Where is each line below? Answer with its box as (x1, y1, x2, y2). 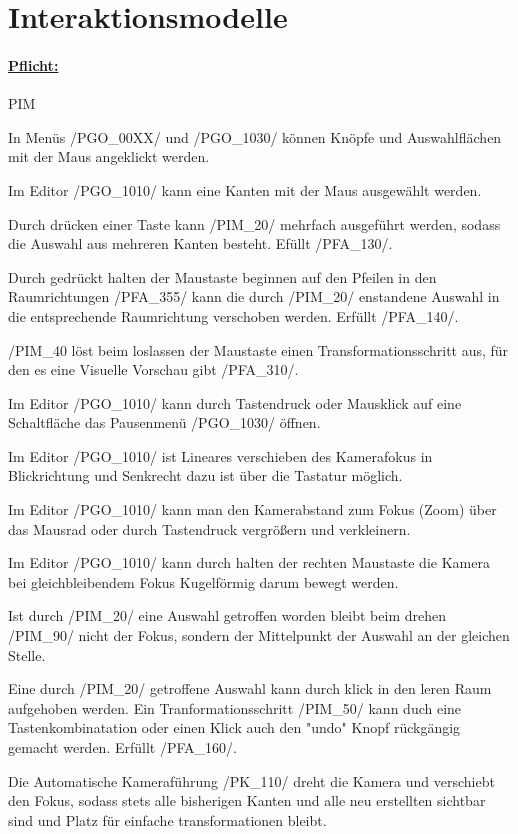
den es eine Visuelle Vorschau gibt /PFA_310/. (8, 359, 299, 380)
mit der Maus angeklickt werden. (8, 146, 210, 167)
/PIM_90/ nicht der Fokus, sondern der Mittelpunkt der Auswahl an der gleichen (8, 625, 510, 646)
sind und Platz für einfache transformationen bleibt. (8, 809, 327, 830)
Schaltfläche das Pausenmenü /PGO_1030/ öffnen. (8, 412, 321, 433)
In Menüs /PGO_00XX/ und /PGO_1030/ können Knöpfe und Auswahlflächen (8, 126, 502, 147)
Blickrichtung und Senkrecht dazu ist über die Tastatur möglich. (8, 465, 403, 486)
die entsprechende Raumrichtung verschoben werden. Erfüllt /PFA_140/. (8, 305, 459, 326)
